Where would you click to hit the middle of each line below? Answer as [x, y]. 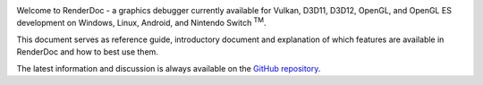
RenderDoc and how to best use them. [87, 52]
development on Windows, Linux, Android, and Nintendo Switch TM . [141, 22]
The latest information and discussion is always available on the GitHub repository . [169, 68]
